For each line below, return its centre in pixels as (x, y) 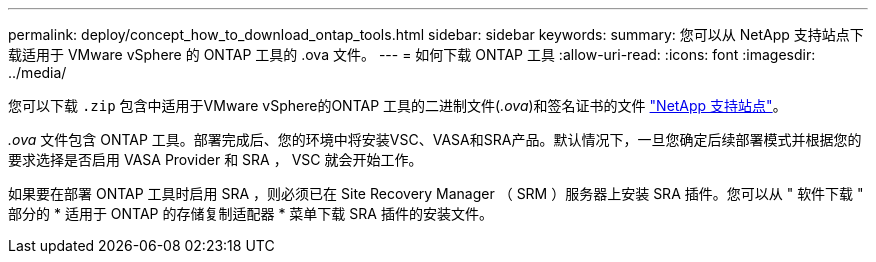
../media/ (37, 72)
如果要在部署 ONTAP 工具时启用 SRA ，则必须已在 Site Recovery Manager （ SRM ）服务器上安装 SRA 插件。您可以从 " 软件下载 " (436, 193)
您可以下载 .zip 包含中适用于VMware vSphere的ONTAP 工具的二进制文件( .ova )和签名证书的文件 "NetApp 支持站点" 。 (397, 105)
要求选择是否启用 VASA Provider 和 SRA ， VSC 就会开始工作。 (215, 159)
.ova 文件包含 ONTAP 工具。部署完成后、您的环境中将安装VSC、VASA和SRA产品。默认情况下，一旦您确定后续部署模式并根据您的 (435, 139)
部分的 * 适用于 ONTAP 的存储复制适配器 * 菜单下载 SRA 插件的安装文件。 (250, 213)
